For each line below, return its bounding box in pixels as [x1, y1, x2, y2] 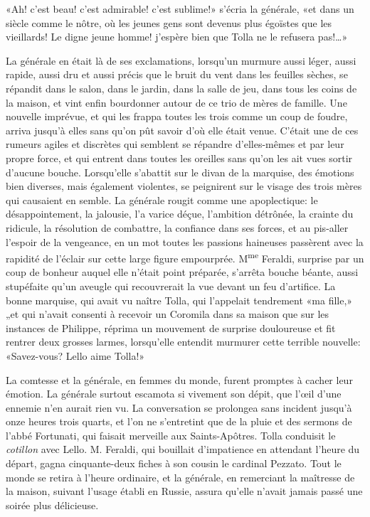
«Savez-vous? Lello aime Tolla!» [6, 348, 145, 363]
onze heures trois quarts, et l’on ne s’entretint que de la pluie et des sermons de [6, 414, 352, 429]
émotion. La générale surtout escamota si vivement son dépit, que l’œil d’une [6, 386, 342, 401]
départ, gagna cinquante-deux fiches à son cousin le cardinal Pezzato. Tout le [6, 456, 342, 471]
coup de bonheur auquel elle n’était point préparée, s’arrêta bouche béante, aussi [6, 265, 359, 279]
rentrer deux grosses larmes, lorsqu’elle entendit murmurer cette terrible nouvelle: [6, 334, 361, 349]
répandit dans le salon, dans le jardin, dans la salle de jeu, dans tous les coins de [6, 80, 357, 95]
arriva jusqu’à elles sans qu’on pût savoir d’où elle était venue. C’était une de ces [6, 122, 359, 137]
